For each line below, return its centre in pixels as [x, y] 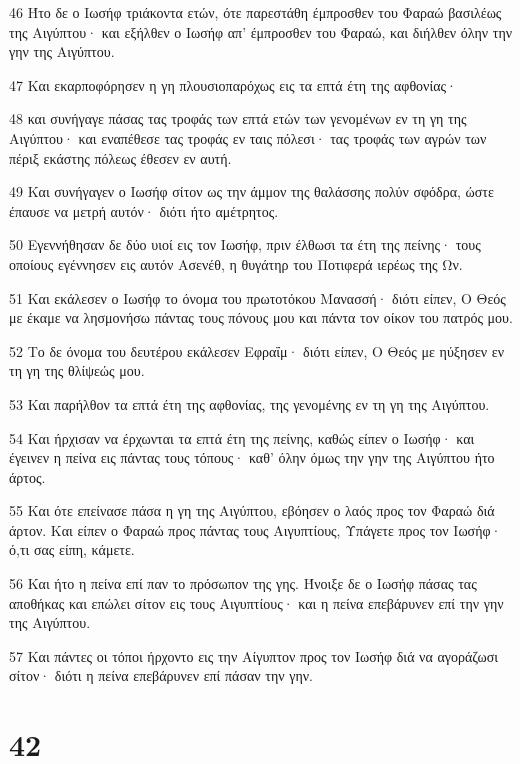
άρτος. [27, 476]
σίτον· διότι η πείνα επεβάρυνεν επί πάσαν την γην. [161, 675]
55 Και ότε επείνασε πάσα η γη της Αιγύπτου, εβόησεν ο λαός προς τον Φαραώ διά [252, 510]
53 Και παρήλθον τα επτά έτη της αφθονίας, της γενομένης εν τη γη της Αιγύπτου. [249, 403]
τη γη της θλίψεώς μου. [77, 370]
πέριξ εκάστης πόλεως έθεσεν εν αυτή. [120, 157]
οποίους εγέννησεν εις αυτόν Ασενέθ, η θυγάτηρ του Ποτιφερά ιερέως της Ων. [236, 263]
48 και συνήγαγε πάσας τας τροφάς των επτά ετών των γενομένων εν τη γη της [238, 118]
